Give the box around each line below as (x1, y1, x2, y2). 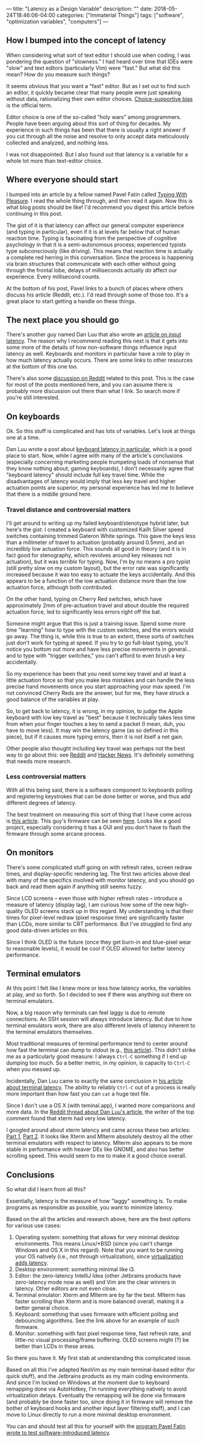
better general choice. (14, 1304, 70, 1312)
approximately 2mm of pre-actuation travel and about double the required (6, 601, 189, 609)
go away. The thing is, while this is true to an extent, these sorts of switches (6, 632, 194, 639)
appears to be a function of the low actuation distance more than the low (6, 577, 186, 585)
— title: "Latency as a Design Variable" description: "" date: (6, 5, 153, 12)
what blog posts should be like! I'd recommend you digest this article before (6, 203, 194, 211)
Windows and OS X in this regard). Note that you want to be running (14, 1246, 183, 1254)
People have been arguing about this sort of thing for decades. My (6, 120, 171, 127)
